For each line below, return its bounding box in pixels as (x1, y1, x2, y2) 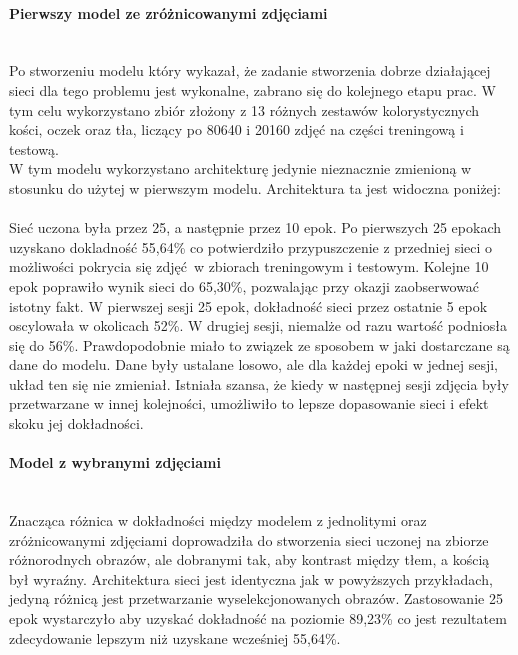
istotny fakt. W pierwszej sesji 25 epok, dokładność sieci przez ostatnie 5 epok (9, 295, 488, 316)
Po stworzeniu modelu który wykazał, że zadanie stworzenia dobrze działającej (9, 60, 491, 81)
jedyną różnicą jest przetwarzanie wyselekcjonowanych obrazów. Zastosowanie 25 (9, 588, 503, 609)
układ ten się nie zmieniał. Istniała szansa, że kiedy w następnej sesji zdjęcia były (9, 373, 509, 394)
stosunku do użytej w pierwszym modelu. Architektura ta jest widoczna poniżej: (9, 177, 501, 198)
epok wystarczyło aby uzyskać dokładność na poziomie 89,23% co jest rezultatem (9, 608, 507, 629)
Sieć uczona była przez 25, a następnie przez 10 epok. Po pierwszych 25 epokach (9, 217, 501, 238)
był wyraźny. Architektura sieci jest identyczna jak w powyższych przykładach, (9, 568, 493, 589)
